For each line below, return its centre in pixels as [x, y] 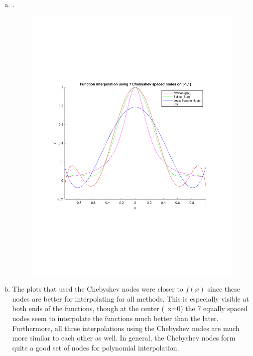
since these [224, 289]
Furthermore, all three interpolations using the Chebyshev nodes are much [126, 328]
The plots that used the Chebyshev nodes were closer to [98, 289]
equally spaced [225, 308]
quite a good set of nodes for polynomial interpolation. [96, 347]
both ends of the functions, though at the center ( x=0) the [104, 308]
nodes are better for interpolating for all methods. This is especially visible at [130, 298]
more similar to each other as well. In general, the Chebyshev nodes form [124, 338]
